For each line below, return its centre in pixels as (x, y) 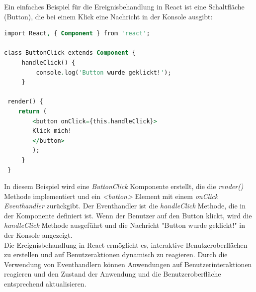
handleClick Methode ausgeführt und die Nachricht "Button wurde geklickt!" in (125, 225)
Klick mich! (52, 131)
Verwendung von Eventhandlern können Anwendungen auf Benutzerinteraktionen (128, 264)
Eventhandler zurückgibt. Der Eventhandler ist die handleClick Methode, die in (125, 206)
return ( (32, 111)
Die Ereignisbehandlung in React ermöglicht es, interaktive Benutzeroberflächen (126, 244)
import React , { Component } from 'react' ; (77, 34)
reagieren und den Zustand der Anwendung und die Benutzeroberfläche (113, 274)
